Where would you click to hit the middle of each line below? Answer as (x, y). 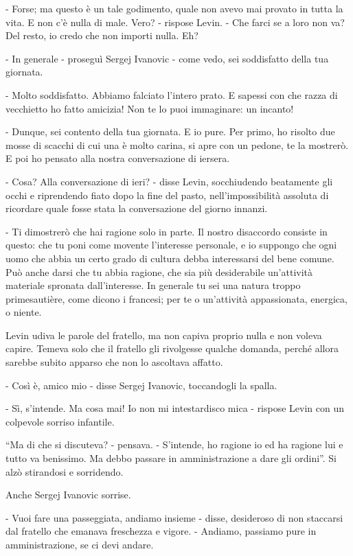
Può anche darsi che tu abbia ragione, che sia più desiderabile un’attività (159, 271)
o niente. (24, 312)
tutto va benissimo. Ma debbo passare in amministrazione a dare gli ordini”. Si (171, 458)
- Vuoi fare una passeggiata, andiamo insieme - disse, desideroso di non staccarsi (174, 517)
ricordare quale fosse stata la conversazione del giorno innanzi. (137, 208)
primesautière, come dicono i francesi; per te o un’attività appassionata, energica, (176, 298)
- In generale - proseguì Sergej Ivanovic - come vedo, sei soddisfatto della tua (167, 58)
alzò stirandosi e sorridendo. (65, 471)
